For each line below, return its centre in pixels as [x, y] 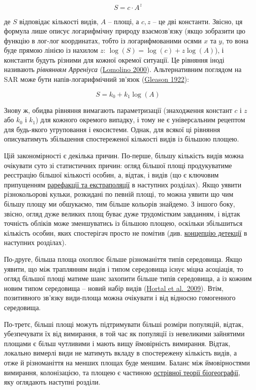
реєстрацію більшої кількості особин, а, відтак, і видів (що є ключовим [112, 175]
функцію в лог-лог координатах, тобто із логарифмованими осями [103, 40]
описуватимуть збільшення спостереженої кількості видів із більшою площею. [122, 139]
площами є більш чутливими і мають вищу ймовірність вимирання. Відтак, [117, 343]
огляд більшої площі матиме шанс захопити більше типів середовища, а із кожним [128, 278]
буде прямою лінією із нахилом [51, 50]
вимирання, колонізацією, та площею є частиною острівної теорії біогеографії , [122, 372]
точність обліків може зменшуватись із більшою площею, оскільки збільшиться [123, 223]
